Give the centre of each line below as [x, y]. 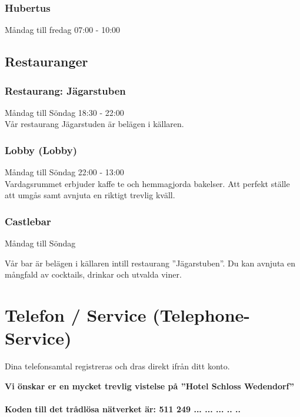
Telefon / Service [76, 315]
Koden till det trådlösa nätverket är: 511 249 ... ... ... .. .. [123, 409]
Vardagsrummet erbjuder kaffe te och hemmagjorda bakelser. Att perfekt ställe [147, 183]
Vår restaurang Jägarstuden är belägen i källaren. [94, 124]
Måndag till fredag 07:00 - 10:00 [63, 30]
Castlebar [28, 221]
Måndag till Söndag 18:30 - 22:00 [64, 112]
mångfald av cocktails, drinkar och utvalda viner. [93, 274]
